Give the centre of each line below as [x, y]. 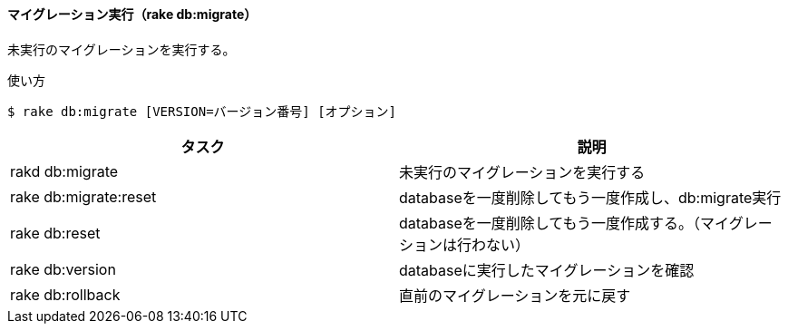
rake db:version [63, 269]
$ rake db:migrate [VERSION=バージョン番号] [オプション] [202, 111]
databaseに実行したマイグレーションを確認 [547, 270]
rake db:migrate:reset [83, 196]
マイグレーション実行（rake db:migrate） [132, 14]
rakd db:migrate [64, 171]
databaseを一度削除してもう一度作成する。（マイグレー [586, 223]
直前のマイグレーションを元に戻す [515, 295]
